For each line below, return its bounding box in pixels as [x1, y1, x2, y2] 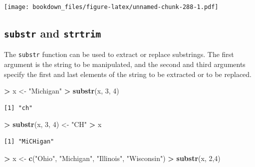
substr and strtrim [4, 25, 101, 41]
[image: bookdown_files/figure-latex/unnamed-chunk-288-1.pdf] [4, 3, 219, 10]
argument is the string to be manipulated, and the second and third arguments [4, 59, 246, 69]
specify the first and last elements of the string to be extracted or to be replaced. [4, 68, 252, 79]
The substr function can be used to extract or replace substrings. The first [4, 49, 234, 59]
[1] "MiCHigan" [4, 138, 54, 145]
